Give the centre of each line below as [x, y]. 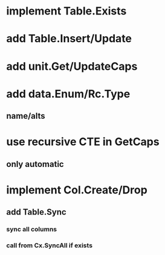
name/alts [26, 116]
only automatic [35, 164]
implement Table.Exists [66, 11]
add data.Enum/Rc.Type [68, 94]
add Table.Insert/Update [69, 39]
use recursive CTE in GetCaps [83, 142]
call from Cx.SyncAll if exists [49, 245]
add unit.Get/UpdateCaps [72, 66]
